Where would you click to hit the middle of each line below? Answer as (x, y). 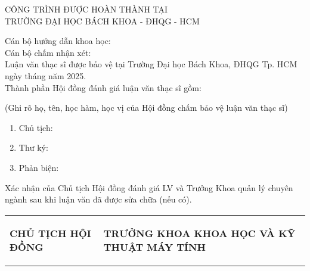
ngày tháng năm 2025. (46, 75)
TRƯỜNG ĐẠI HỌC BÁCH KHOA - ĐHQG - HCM (102, 21)
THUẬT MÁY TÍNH (154, 247)
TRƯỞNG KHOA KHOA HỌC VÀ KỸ (199, 233)
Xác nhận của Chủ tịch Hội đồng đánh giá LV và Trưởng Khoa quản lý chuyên (149, 187)
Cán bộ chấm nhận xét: (48, 52)
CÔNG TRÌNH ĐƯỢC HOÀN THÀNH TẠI (86, 9)
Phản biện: (39, 167)
